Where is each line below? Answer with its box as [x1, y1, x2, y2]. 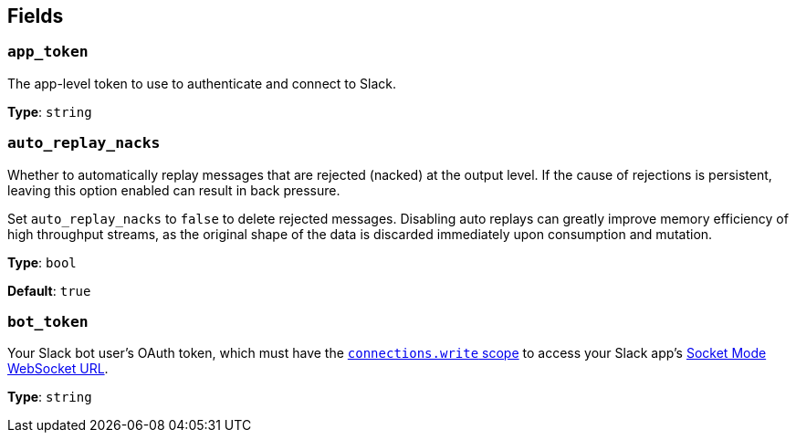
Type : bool [7, 254, 77, 270]
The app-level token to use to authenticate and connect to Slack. [7, 75, 397, 91]
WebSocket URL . [7, 361, 109, 377]
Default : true [7, 282, 91, 299]
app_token [7, 43, 89, 61]
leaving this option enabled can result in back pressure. [7, 182, 340, 198]
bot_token [7, 312, 89, 330]
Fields [7, 5, 64, 27]
